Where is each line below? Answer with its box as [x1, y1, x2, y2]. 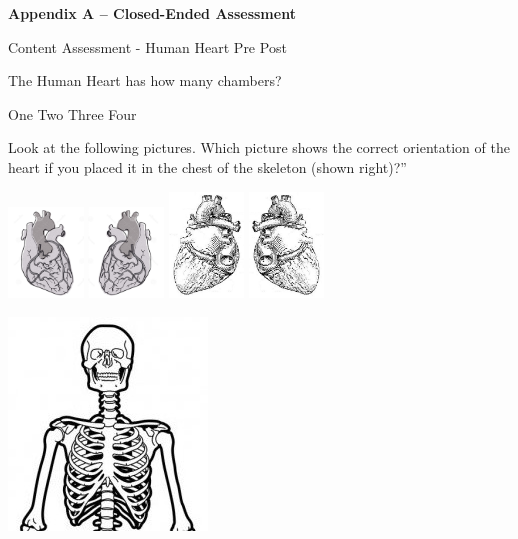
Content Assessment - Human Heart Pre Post [8, 36, 287, 57]
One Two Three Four [8, 103, 137, 124]
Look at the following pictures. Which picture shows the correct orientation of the [8, 137, 510, 158]
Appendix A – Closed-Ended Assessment [8, 3, 296, 23]
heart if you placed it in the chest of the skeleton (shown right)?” [8, 156, 407, 177]
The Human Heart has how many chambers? [8, 70, 282, 91]
